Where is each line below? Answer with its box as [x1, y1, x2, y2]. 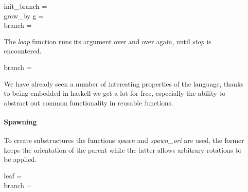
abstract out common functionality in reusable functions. [4, 97, 174, 107]
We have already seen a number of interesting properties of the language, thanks [4, 78, 244, 88]
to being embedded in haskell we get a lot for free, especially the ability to [4, 88, 226, 98]
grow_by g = [4, 10, 44, 20]
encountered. [4, 46, 42, 56]
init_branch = [4, 1, 47, 11]
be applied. [4, 154, 37, 164]
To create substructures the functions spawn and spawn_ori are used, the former [4, 135, 244, 145]
